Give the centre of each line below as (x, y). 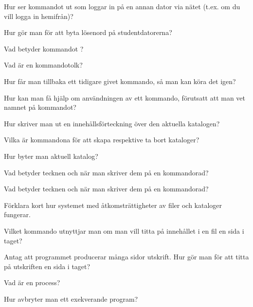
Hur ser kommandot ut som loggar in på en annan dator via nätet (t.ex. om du (122, 6)
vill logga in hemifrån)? (39, 16)
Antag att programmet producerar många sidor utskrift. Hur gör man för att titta (126, 257)
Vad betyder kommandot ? (44, 48)
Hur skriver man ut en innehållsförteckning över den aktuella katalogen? (112, 123)
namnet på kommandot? (40, 107)
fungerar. (17, 214)
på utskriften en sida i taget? (47, 266)
